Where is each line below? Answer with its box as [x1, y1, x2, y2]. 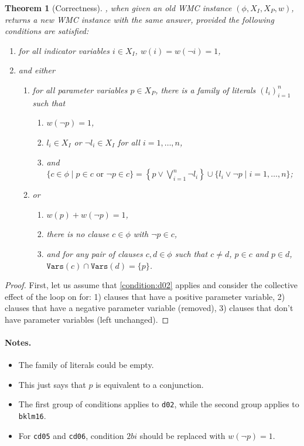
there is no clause [46, 228, 110, 240]
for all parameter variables [32, 83, 128, 96]
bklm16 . [18, 410, 46, 422]
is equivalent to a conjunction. [95, 378, 204, 390]
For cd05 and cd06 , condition [18, 429, 124, 441]
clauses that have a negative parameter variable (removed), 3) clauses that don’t [5, 302, 293, 314]
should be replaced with [139, 429, 226, 441]
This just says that [18, 378, 86, 390]
